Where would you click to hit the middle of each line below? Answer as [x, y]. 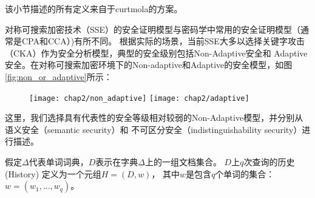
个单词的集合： [245, 173]
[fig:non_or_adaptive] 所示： [59, 76]
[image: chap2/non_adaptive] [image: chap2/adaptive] [139, 98]
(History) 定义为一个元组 [53, 173]
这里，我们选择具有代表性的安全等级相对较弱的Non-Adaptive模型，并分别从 [154, 118]
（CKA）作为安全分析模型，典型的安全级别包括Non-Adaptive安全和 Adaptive [156, 53]
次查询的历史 [269, 162]
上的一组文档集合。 [183, 162]
